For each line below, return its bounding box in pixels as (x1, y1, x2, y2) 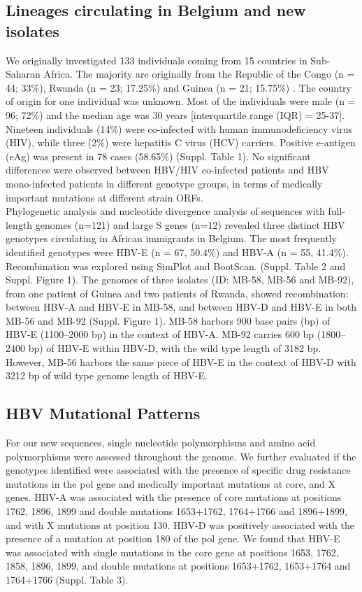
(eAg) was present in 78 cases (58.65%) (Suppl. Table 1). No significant (6, 148, 311, 163)
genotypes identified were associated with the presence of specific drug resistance (6, 463, 351, 477)
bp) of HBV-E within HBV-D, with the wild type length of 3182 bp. (28, 341, 321, 355)
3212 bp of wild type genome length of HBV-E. (6, 368, 208, 383)
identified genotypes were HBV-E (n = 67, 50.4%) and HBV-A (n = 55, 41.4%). (6, 244, 349, 259)
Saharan (6, 66, 41, 81)
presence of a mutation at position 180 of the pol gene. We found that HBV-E (6, 531, 340, 546)
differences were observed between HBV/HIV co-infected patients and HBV (6, 162, 329, 177)
